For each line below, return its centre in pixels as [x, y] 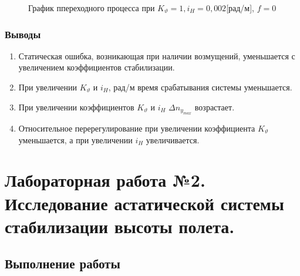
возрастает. [215, 107]
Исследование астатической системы [144, 203]
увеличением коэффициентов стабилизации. [97, 67]
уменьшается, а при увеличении [75, 139]
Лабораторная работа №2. [105, 180]
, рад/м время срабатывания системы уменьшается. [200, 87]
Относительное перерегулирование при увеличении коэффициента [137, 128]
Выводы [23, 34]
